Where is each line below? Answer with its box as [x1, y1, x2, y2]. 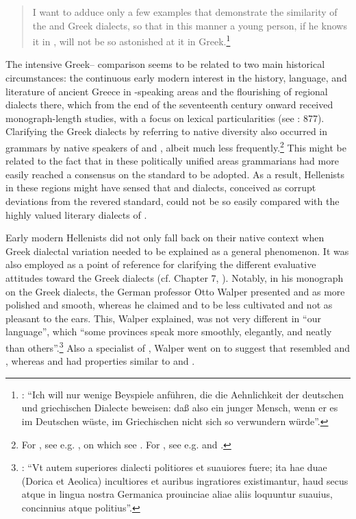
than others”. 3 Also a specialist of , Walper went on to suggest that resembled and [5, 338, 351, 354]
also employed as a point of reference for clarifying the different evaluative [5, 257, 316, 271]
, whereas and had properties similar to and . [5, 354, 195, 368]
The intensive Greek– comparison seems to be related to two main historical [5, 57, 325, 71]
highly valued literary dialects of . [5, 207, 147, 221]
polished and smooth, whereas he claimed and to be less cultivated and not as [5, 298, 333, 312]
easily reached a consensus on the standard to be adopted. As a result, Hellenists [5, 167, 345, 181]
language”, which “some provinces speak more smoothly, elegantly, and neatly [5, 324, 332, 339]
